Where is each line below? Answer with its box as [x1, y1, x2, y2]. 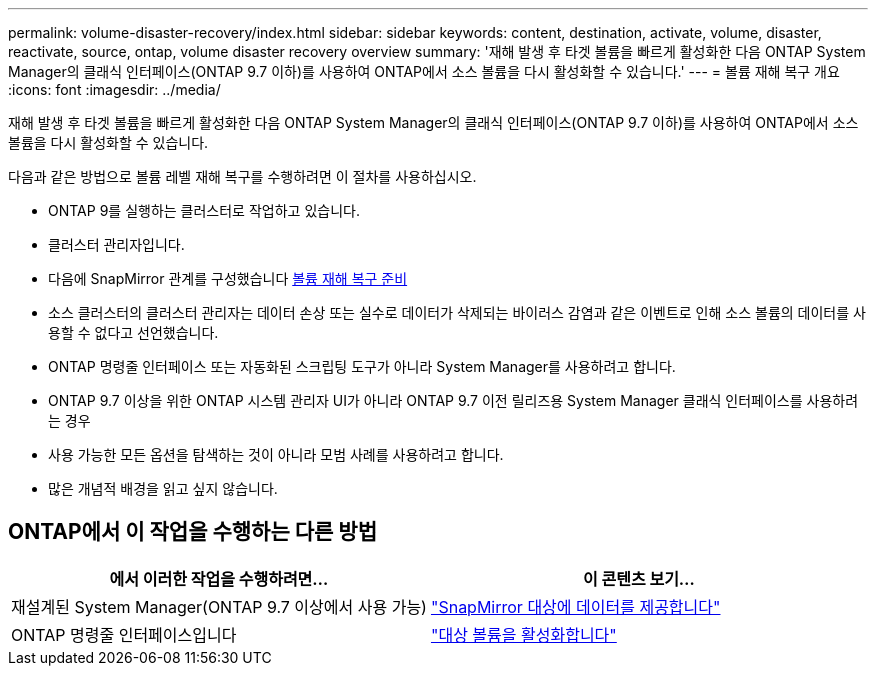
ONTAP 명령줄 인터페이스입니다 [11, 624, 237, 645]
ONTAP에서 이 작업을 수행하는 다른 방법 [8, 519, 377, 545]
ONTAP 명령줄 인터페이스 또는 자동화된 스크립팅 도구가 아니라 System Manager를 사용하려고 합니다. [48, 358, 676, 375]
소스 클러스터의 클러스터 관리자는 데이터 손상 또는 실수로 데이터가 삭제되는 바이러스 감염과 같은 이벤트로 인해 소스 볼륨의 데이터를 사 [48, 304, 866, 321]
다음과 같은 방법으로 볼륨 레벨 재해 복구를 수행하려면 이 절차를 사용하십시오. [8, 168, 477, 185]
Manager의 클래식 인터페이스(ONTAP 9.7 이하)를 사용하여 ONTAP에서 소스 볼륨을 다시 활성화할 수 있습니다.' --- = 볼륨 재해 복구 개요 [8, 63, 840, 80]
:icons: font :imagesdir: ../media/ [8, 81, 221, 98]
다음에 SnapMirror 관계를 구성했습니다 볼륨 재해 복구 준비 [48, 270, 408, 287]
